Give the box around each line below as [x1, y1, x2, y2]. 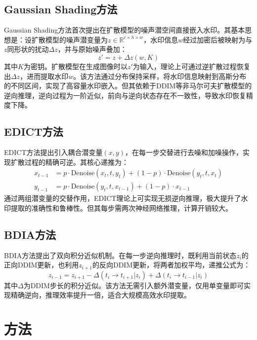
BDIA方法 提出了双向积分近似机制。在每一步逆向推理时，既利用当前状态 [4, 250, 237, 260]
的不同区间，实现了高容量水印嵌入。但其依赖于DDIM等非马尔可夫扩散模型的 [4, 80, 252, 91]
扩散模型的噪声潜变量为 [31, 34, 108, 44]
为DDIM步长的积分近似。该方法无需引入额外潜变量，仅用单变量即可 [23, 280, 244, 290]
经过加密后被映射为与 [183, 34, 253, 44]
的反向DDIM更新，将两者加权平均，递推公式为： [92, 260, 251, 270]
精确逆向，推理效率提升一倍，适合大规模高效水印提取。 [10, 290, 191, 300]
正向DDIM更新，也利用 [4, 260, 79, 270]
